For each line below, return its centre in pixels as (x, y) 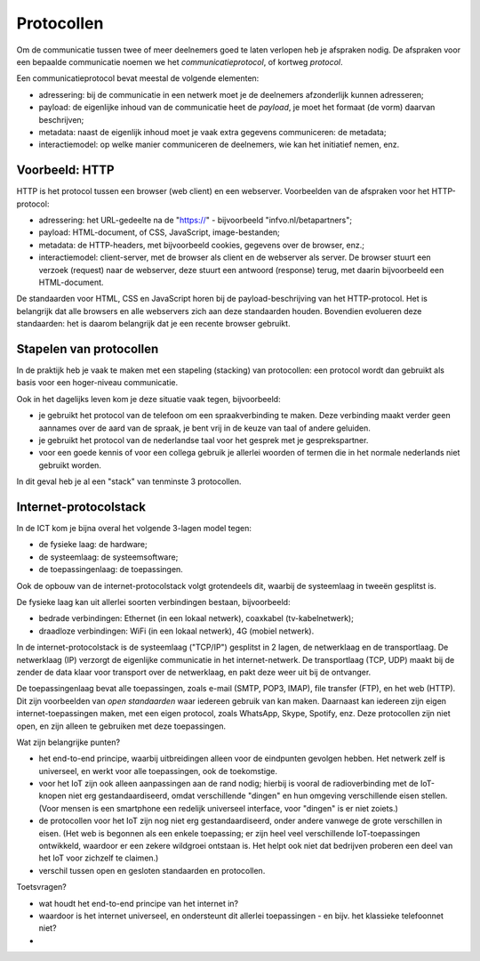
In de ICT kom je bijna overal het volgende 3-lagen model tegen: (134, 529)
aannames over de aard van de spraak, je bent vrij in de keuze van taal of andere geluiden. (204, 428)
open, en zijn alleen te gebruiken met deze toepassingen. (121, 726)
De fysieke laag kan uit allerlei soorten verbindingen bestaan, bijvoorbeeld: (153, 602)
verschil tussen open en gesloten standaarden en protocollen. (152, 870)
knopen (52, 795)
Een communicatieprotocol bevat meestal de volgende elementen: (138, 78)
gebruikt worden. (70, 465)
